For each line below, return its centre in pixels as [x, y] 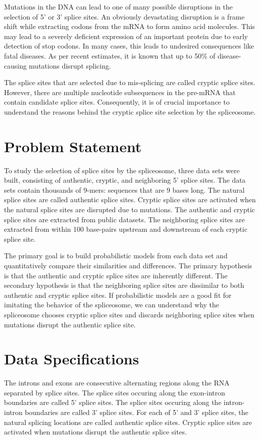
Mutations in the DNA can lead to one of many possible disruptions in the [118, 7]
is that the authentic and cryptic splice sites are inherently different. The [116, 275]
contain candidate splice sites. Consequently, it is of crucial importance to [117, 102]
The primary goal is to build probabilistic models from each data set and [116, 256]
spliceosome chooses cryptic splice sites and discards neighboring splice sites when [129, 314]
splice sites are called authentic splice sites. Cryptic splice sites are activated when [130, 199]
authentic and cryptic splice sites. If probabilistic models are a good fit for [118, 295]
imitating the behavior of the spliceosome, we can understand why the [112, 305]
